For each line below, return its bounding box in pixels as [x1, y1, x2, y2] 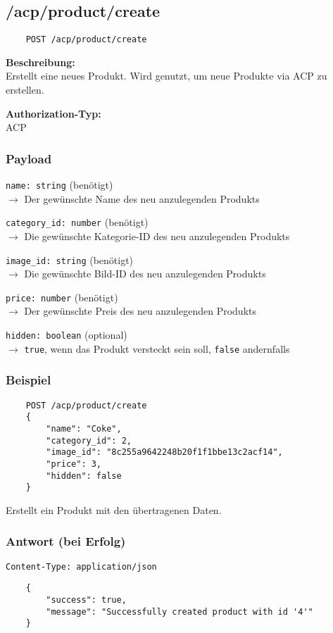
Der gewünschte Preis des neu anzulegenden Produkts [24, 303, 257, 318]
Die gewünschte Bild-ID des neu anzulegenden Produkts [24, 266, 266, 281]
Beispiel [6, 371, 51, 389]
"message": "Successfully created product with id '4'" [46, 606, 313, 617]
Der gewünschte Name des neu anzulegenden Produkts [24, 191, 260, 206]
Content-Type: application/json [6, 561, 157, 572]
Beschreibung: [6, 54, 75, 69]
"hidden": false [46, 470, 122, 481]
